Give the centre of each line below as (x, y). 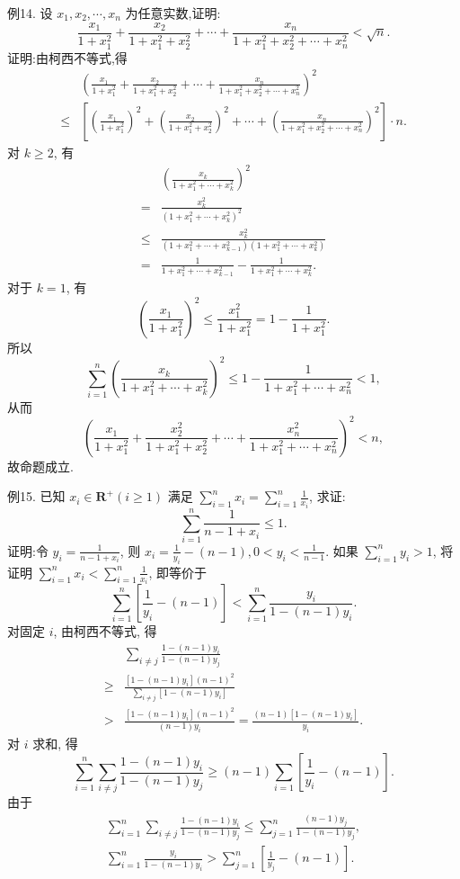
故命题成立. (40, 466)
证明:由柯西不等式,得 (67, 57)
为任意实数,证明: (173, 13)
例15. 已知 (36, 496)
